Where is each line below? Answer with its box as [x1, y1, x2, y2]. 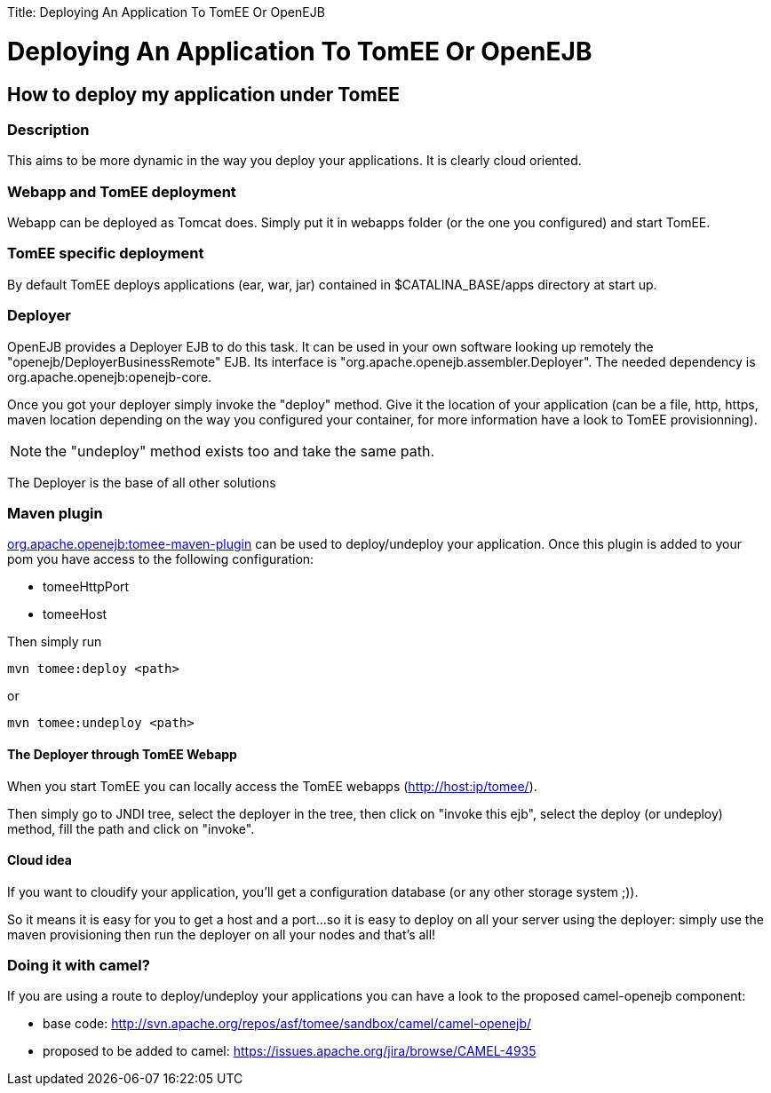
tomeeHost [43, 606, 107, 622]
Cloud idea [7, 852, 72, 868]
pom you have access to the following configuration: [7, 551, 314, 567]
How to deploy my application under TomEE [7, 83, 401, 106]
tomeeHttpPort [43, 579, 130, 595]
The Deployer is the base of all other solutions [7, 474, 276, 490]
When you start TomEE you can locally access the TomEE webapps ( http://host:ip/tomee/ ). [7, 778, 537, 794]
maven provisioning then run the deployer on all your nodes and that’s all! [7, 926, 436, 942]
